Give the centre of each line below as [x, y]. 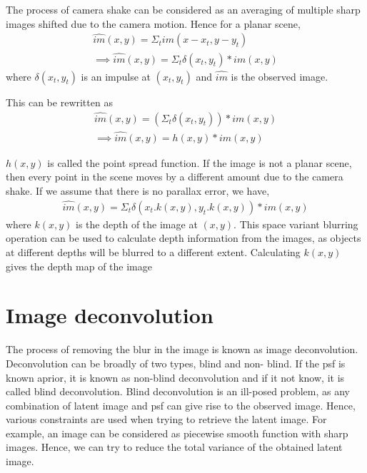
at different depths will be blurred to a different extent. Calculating [153, 252]
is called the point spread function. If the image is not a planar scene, [200, 162]
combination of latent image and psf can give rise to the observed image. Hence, [181, 405]
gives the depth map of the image [79, 266]
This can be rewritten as [59, 102]
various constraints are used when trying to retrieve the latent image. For [166, 419]
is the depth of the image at [137, 224]
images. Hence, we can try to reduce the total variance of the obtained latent [174, 447]
